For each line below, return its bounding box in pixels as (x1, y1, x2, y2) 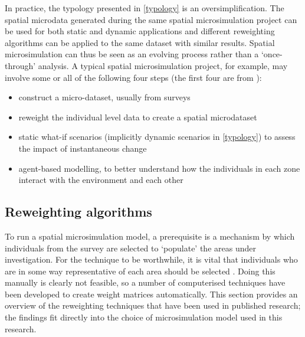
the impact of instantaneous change (18, 142, 147, 154)
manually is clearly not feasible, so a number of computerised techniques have (5, 276, 286, 289)
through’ (5, 59, 36, 71)
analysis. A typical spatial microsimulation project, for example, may (38, 59, 288, 71)
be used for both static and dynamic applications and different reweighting (5, 25, 275, 37)
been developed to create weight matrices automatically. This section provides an (5, 287, 298, 300)
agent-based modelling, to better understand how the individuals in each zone (18, 162, 300, 174)
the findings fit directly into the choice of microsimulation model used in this (5, 311, 283, 323)
